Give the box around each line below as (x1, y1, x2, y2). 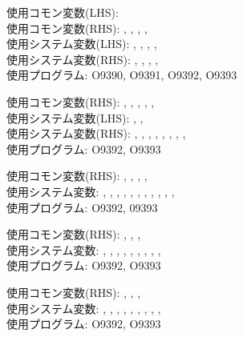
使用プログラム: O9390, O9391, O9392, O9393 (6, 66, 237, 83)
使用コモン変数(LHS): (6, 4, 119, 20)
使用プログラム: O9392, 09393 (6, 199, 158, 215)
